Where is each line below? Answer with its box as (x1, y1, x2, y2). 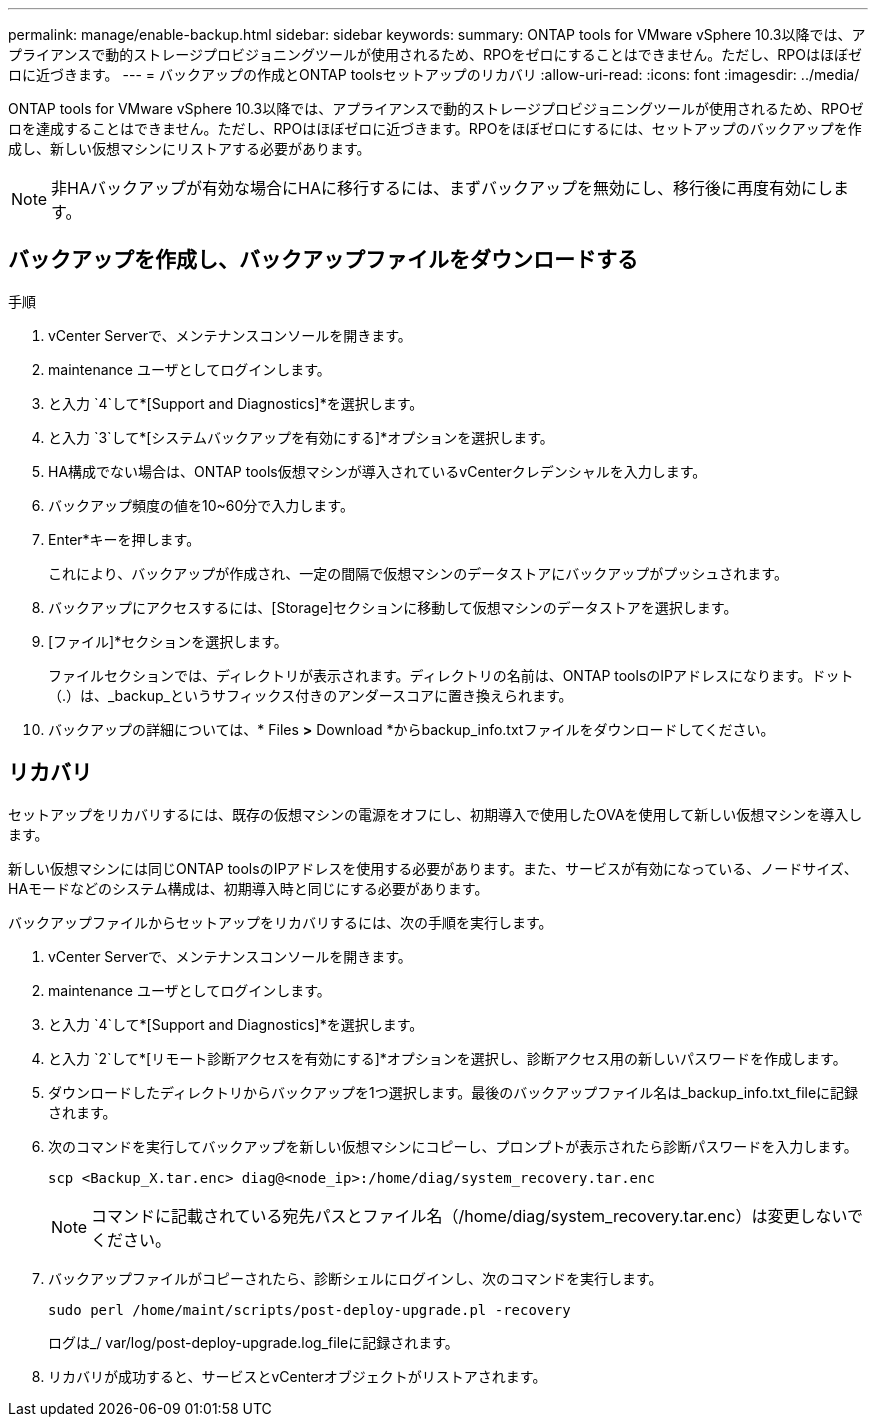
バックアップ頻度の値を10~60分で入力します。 (48, 496, 354, 514)
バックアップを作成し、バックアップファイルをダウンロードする (8, 247, 638, 273)
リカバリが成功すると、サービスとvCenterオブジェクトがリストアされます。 (48, 1367, 547, 1385)
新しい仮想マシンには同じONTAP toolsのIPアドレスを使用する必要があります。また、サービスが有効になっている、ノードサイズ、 (8, 859, 858, 877)
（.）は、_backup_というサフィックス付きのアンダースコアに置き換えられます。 (48, 686, 573, 704)
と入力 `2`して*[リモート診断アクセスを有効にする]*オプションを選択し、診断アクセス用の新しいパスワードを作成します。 (48, 1049, 847, 1067)
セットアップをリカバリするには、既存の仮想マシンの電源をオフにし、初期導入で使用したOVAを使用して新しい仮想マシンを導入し (8, 805, 863, 823)
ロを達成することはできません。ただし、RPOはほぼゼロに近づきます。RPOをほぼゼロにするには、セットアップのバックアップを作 (8, 120, 862, 137)
